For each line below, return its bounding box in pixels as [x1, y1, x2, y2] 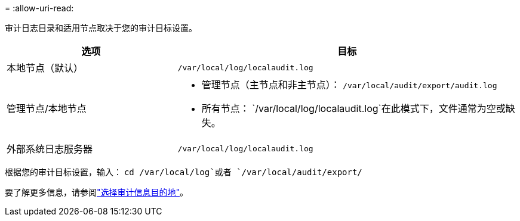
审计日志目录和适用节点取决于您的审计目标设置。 [5, 23, 197, 33]
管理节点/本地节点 [7, 102, 87, 114]
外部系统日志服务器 [7, 143, 93, 155]
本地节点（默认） [7, 62, 84, 74]
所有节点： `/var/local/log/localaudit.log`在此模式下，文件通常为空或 [201, 102, 506, 114]
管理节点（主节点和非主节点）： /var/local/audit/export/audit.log [201, 79, 497, 91]
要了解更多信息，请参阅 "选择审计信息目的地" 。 [5, 187, 189, 197]
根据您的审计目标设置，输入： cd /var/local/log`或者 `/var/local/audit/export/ [5, 167, 362, 177]
